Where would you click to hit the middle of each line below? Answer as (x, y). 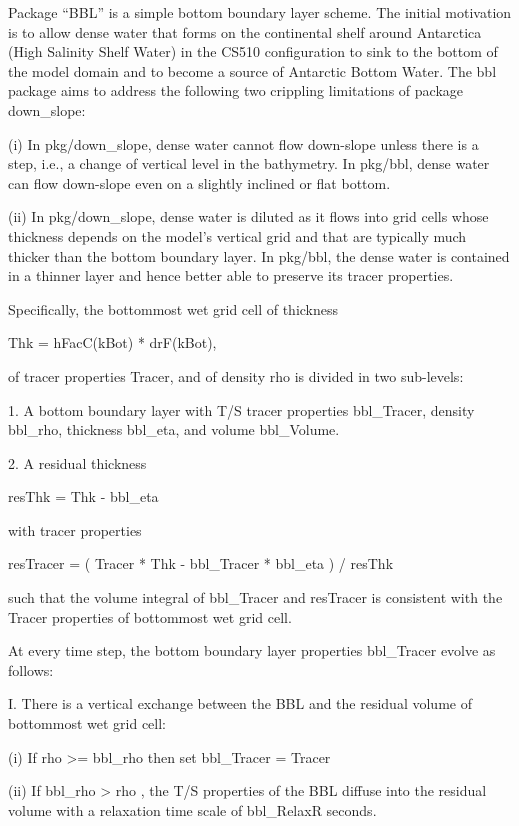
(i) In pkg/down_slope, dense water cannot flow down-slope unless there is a (243, 143)
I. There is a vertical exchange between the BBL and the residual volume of (240, 703)
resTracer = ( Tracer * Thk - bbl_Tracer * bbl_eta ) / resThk (201, 563)
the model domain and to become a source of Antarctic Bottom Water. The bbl (252, 70)
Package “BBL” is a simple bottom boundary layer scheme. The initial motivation (260, 12)
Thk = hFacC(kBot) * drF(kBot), (112, 342)
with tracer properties (75, 529)
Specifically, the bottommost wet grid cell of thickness (173, 308)
